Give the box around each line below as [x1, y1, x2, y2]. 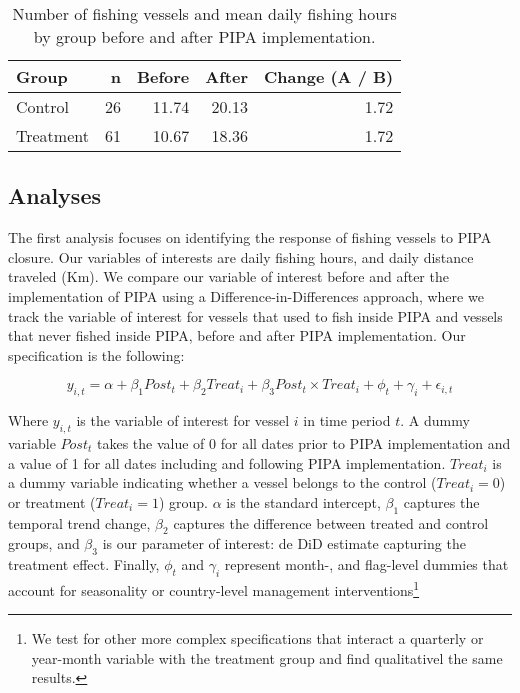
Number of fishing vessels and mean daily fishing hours [12, 2, 397, 25]
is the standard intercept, [226, 491, 381, 512]
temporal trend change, [8, 512, 151, 533]
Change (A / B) [264, 65, 394, 88]
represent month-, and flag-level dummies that [224, 554, 509, 575]
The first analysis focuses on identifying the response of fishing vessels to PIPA [8, 227, 492, 248]
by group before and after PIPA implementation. [33, 25, 376, 48]
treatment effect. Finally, [8, 554, 160, 575]
